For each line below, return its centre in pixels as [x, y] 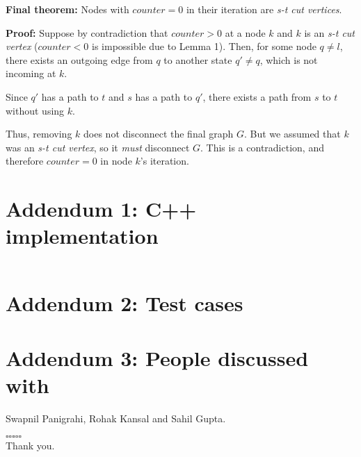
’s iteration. [165, 161]
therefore [25, 161]
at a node [245, 32]
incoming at [31, 73]
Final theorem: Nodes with [67, 9]
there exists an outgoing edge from [79, 59]
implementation [82, 236]
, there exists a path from [257, 96]
